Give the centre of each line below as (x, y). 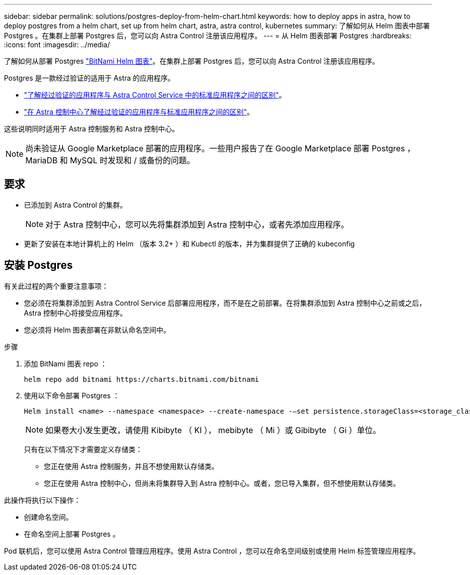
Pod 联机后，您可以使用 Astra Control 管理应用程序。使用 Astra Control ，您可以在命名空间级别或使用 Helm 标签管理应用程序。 (212, 551)
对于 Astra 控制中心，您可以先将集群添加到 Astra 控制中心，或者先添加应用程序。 (197, 224)
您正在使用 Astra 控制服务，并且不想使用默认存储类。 (131, 466)
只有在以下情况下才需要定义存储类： (83, 449)
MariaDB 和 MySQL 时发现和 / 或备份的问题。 (110, 160)
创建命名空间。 (48, 517)
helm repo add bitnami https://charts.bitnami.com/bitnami (142, 379)
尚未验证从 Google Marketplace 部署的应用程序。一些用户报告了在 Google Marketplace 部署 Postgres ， (220, 148)
